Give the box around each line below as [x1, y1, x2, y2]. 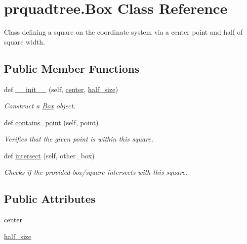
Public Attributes [4, 191, 96, 206]
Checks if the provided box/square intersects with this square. [4, 167, 188, 177]
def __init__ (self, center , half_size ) [4, 84, 118, 94]
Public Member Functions [4, 60, 139, 76]
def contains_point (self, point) [4, 117, 99, 127]
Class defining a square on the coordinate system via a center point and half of [4, 27, 243, 37]
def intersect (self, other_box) [4, 150, 95, 160]
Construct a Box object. [4, 100, 76, 111]
